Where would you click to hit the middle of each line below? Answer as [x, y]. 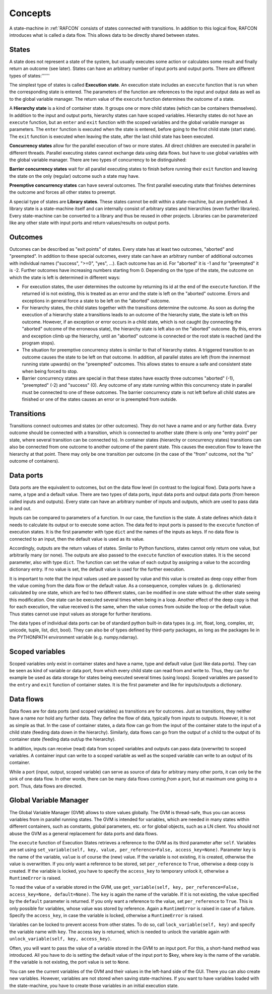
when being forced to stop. [50, 371]
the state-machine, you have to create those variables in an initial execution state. [94, 985]
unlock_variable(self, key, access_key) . [60, 939]
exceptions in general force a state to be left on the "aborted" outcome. [96, 301]
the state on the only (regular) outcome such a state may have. [75, 176]
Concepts [30, 13]
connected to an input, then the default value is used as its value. [77, 539]
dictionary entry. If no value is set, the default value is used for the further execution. [97, 570]
